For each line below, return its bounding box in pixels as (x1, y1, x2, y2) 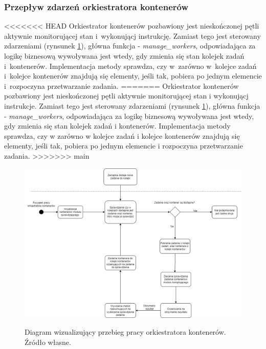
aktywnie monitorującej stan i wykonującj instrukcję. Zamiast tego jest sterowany (4, 30, 261, 41)
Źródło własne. (25, 336, 71, 347)
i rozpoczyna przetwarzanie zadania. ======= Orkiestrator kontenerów (4, 80, 239, 91)
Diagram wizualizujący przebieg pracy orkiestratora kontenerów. (25, 327, 226, 337)
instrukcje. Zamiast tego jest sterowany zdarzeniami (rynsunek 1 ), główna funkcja (4, 100, 260, 111)
